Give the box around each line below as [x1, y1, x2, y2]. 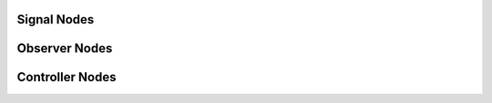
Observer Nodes [16, 41, 113, 56]
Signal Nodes [16, 12, 95, 27]
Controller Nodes [16, 70, 117, 85]
